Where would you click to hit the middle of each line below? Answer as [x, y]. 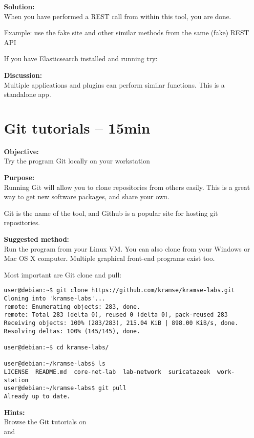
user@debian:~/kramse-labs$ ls [55, 364]
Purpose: [19, 177]
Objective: [21, 151]
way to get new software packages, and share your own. [87, 196]
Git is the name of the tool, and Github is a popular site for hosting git [111, 213]
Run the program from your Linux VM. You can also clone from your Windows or [127, 248]
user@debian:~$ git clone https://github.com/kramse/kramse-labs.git [119, 290]
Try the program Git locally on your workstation [77, 161]
